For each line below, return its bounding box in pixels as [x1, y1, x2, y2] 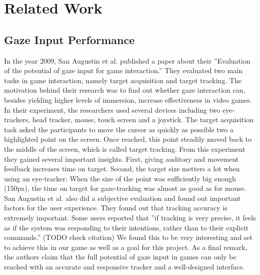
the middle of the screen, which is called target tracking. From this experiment [4, 143, 245, 154]
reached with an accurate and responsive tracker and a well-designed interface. [4, 261, 245, 272]
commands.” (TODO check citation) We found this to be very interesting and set [4, 232, 253, 242]
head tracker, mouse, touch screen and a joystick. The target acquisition [32, 114, 253, 125]
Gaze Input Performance [4, 32, 135, 47]
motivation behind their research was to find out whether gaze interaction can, [4, 85, 245, 95]
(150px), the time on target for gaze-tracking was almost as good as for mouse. [4, 183, 246, 193]
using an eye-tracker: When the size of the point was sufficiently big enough [4, 173, 236, 183]
